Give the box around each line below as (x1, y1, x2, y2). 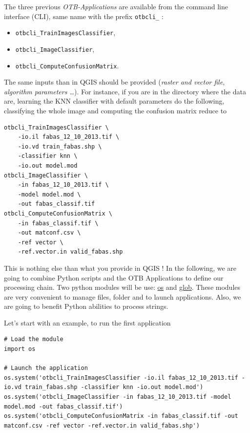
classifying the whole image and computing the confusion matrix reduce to (4, 106, 227, 115)
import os (4, 346, 36, 353)
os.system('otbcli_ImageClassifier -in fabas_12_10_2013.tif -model (4, 393, 231, 401)
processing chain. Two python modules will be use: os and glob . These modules (4, 282, 241, 292)
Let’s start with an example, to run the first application (4, 317, 171, 327)
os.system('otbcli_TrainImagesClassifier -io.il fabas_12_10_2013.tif (4, 374, 238, 381)
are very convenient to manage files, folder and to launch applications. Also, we (4, 291, 241, 302)
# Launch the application (4, 365, 88, 372)
